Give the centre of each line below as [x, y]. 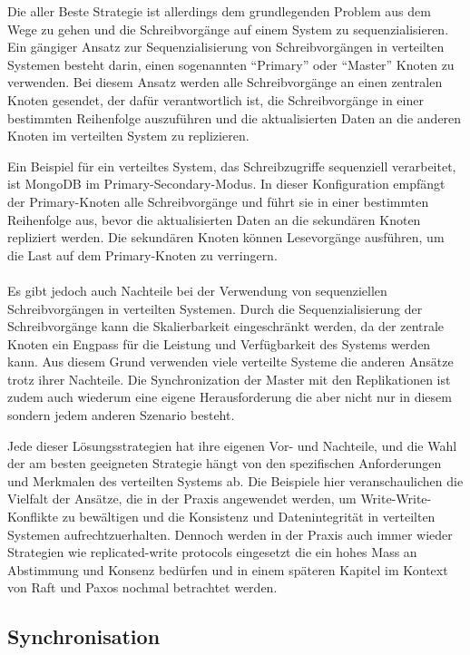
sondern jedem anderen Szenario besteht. [121, 415]
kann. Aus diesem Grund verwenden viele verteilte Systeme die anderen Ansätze [230, 362]
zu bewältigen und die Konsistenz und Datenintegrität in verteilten [249, 517]
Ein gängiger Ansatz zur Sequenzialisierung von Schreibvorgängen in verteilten [226, 47]
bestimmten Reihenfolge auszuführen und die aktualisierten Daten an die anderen [235, 117]
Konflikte [33, 517]
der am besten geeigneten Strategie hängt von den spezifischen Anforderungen [225, 463]
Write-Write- [396, 499]
